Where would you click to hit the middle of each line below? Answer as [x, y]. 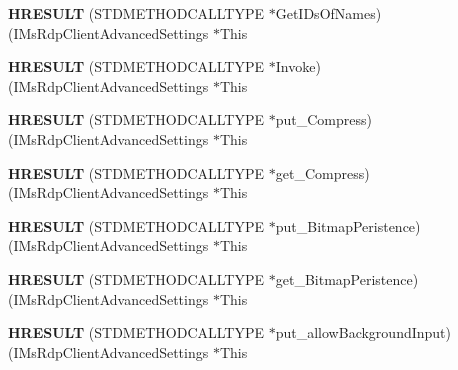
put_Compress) [323, 119]
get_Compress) [322, 172]
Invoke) [298, 66]
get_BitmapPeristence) [347, 278]
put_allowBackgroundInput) [363, 332]
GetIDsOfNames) [328, 13]
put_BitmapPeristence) [348, 225]
